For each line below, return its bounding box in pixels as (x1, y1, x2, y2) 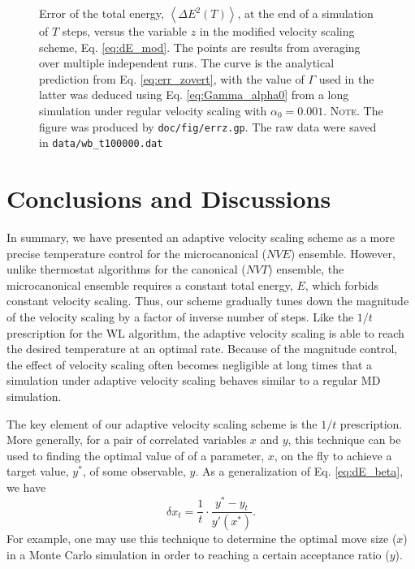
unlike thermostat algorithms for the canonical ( (6, 261, 246, 278)
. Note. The (323, 101, 383, 119)
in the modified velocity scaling (199, 23, 355, 39)
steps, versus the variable (62, 23, 188, 39)
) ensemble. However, (290, 244, 396, 261)
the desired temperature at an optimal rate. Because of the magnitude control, (6, 340, 398, 357)
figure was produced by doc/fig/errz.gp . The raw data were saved (39, 118, 377, 135)
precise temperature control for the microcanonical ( (6, 244, 266, 261)
